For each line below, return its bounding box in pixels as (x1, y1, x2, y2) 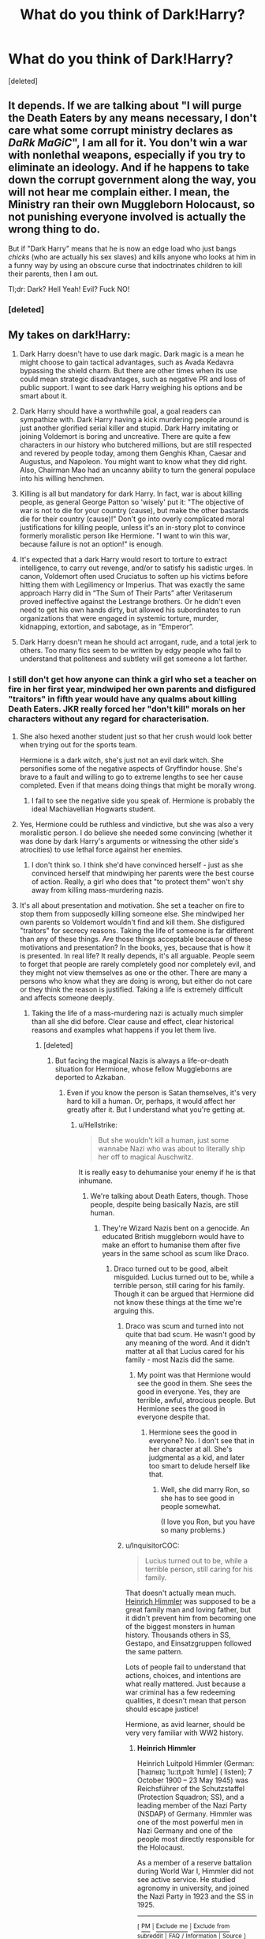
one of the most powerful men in (136, 1817, 244, 1827)
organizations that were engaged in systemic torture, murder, (19, 614, 219, 623)
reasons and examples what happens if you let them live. (31, 1025, 217, 1034)
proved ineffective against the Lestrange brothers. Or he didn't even (19, 597, 241, 607)
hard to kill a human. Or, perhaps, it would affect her (66, 1096, 236, 1106)
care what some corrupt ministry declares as (8, 124, 233, 138)
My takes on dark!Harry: (8, 328, 131, 342)
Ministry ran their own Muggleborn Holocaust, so (8, 198, 256, 211)
